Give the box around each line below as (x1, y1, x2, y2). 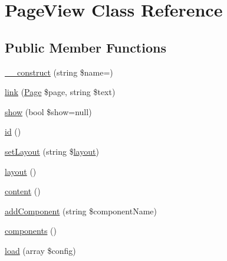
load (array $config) (5, 244, 76, 256)
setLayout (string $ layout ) (5, 145, 99, 157)
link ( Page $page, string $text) (5, 86, 116, 98)
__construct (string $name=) (5, 66, 113, 78)
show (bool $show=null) (5, 105, 92, 118)
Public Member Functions (5, 38, 166, 56)
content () (5, 185, 41, 197)
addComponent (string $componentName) (5, 204, 157, 217)
